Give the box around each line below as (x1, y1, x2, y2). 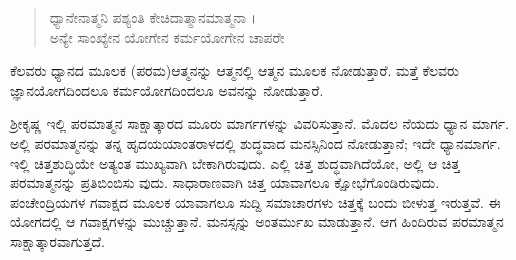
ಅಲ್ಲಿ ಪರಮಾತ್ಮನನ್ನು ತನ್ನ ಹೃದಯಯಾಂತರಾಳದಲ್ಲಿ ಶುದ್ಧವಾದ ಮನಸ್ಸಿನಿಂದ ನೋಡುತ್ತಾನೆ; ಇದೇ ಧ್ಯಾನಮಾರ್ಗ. (10, 132, 501, 153)
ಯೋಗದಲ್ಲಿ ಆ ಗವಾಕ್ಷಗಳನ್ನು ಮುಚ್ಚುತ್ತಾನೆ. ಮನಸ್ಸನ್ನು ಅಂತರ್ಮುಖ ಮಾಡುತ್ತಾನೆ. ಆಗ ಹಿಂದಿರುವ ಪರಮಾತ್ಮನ (10, 211, 504, 232)
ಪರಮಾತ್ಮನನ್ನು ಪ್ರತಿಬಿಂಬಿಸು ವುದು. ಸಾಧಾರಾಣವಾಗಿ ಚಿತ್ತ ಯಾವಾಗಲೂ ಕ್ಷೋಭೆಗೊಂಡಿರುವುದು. (10, 172, 440, 193)
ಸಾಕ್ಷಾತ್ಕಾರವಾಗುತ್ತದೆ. (10, 230, 105, 251)
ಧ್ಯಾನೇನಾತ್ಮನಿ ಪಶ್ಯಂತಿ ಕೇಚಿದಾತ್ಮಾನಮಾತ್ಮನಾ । (49, 7, 257, 27)
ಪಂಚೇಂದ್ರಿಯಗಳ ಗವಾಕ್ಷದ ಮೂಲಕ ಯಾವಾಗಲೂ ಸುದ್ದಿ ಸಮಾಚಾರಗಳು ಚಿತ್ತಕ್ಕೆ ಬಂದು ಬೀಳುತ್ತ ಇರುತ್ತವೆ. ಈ (10, 191, 501, 212)
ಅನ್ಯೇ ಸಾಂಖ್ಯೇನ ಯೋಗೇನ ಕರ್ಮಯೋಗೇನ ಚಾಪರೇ (49, 26, 285, 47)
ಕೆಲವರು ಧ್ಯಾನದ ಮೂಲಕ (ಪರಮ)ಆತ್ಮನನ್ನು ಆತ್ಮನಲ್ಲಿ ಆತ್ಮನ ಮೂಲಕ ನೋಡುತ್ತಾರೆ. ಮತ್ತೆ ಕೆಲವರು (10, 60, 459, 81)
